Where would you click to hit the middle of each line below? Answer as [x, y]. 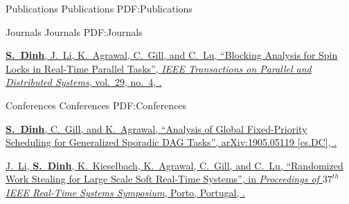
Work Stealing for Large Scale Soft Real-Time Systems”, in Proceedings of [162, 179]
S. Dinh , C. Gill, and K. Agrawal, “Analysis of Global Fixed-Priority [156, 128]
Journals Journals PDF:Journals [74, 31]
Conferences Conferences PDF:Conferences [96, 105]
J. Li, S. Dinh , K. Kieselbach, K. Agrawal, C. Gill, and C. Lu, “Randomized [174, 165]
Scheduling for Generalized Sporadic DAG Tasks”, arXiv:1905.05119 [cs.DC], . [171, 142]
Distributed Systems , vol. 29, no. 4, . [84, 82]
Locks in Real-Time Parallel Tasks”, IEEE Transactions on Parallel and [159, 68]
